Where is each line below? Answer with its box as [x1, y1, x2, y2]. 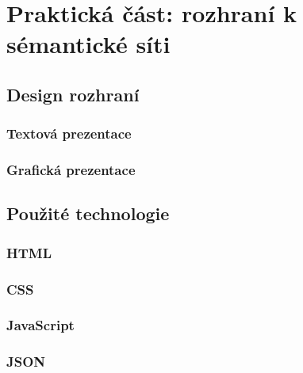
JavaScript [6, 315, 75, 335]
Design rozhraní [6, 82, 140, 106]
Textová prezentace [6, 124, 132, 143]
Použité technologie [6, 201, 170, 226]
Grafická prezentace [6, 160, 136, 180]
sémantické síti [6, 28, 171, 60]
